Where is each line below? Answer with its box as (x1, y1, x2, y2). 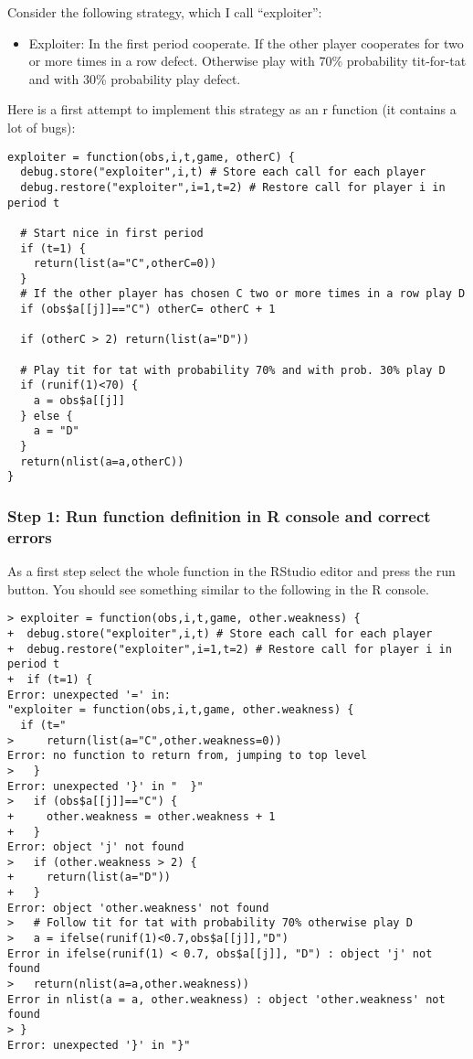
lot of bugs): (7, 117, 76, 136)
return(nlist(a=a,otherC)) (20, 455, 184, 468)
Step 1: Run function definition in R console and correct (7, 504, 431, 527)
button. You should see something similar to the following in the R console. (7, 579, 429, 598)
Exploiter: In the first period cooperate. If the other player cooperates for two (28, 33, 464, 52)
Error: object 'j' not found (7, 840, 184, 854)
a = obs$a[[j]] (33, 394, 125, 408)
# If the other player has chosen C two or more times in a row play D (20, 287, 466, 301)
